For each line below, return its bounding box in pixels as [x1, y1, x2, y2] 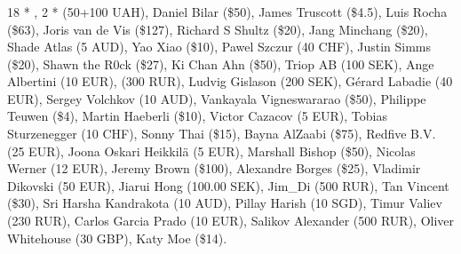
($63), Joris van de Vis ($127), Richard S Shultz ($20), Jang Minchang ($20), [7, 20, 428, 38]
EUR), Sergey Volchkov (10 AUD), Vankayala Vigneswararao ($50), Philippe [7, 89, 426, 107]
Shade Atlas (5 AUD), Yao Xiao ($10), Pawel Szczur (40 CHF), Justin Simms [7, 37, 432, 56]
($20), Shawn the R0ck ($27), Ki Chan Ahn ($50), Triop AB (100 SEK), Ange [7, 54, 434, 73]
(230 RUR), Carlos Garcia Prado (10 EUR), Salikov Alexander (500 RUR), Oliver [7, 211, 455, 230]
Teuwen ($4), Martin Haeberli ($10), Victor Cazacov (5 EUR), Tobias [7, 107, 387, 125]
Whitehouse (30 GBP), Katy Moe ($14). [7, 228, 227, 247]
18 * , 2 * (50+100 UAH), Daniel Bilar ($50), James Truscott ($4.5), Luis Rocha [7, 2, 448, 20]
